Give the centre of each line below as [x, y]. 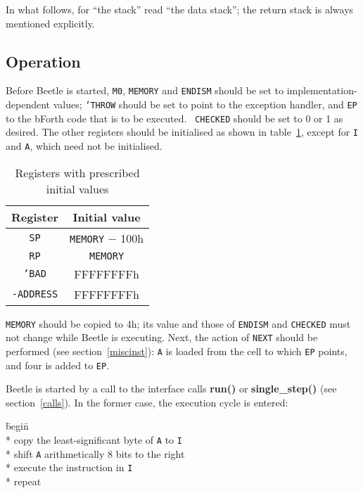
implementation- [322, 90]
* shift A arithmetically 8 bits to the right [95, 453]
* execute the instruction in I [69, 467]
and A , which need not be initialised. [84, 146]
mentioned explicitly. [50, 23]
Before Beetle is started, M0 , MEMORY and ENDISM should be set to [145, 90]
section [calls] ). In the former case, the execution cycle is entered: [147, 402]
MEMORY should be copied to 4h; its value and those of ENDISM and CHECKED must [178, 323]
